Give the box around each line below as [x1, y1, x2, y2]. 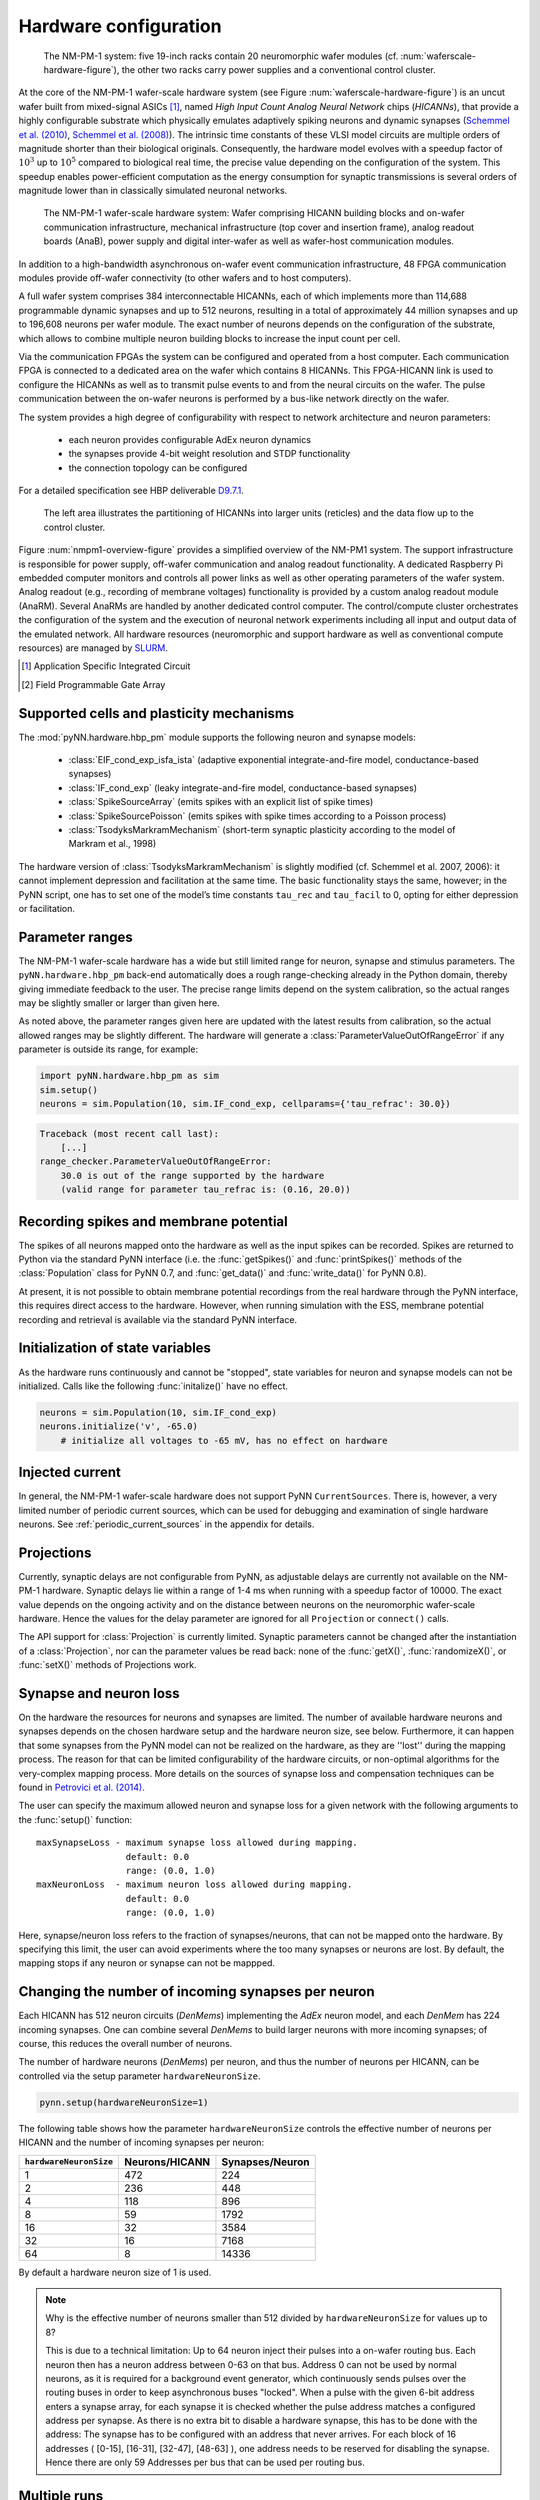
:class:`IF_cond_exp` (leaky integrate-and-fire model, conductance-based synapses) [68, 781, 418, 794]
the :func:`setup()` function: [18, 1813, 133, 1825]
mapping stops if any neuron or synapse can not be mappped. [18, 1957, 275, 1969]
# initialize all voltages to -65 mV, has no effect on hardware [60, 1435, 388, 1446]
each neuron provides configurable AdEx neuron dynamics [68, 433, 312, 445]
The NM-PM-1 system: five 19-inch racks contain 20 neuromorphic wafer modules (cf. [43, 50, 399, 62]
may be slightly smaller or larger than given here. [18, 997, 220, 1009]
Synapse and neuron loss [18, 1685, 180, 1702]
